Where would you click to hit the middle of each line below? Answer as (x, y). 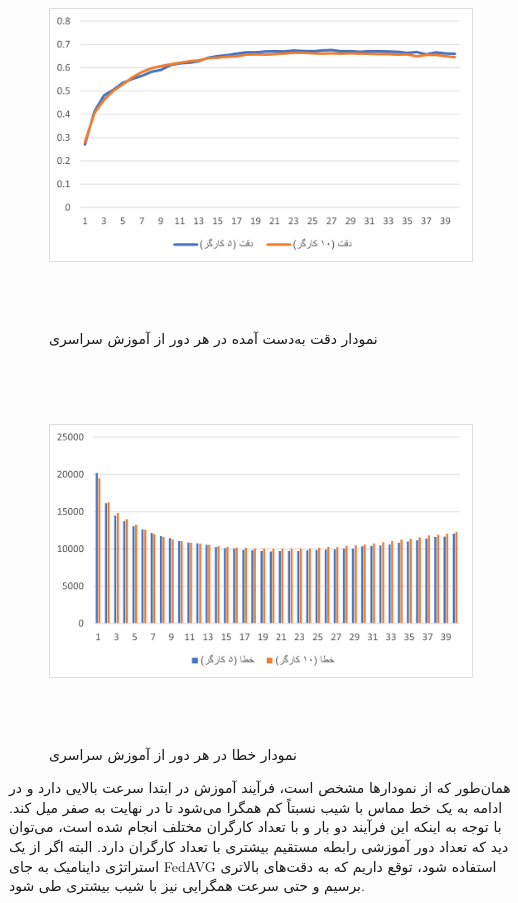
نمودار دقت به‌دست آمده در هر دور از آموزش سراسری (213, 337)
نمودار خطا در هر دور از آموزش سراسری (173, 753)
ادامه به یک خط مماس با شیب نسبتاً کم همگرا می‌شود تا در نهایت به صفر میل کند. (256, 806)
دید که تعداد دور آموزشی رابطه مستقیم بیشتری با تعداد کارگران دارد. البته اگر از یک (259, 846)
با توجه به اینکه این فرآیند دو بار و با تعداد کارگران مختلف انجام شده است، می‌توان (255, 826)
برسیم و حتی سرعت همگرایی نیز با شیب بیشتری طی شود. (187, 885)
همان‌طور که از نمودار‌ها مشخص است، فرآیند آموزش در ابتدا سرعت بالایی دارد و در (260, 787)
